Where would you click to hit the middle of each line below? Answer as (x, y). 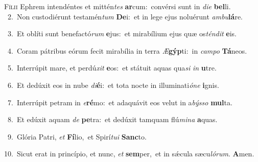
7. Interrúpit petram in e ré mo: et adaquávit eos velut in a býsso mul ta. (120, 102)
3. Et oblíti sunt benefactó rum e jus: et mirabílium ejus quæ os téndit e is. (122, 33)
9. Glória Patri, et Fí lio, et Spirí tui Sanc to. (77, 136)
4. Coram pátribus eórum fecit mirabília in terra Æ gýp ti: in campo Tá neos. (127, 50)
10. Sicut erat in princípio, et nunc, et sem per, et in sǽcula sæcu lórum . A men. (129, 154)
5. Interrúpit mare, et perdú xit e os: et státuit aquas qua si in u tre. (112, 68)
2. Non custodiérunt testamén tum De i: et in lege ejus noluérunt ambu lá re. (125, 16)
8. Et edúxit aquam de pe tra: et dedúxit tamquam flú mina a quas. (112, 119)
